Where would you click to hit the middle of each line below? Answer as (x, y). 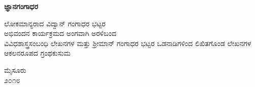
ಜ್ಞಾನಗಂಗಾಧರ (21, 6)
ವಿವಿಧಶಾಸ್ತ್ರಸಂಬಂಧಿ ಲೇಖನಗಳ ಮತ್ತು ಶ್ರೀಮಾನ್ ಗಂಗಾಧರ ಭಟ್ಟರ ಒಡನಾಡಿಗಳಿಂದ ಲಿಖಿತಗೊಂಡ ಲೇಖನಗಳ (128, 43)
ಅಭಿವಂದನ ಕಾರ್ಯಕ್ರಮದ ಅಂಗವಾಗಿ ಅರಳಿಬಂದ (60, 33)
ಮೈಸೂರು (15, 70)
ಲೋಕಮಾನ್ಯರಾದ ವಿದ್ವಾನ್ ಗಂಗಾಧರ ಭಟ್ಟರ (55, 23)
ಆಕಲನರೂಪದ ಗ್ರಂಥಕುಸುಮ (37, 53)
